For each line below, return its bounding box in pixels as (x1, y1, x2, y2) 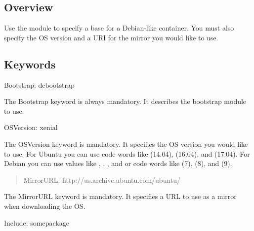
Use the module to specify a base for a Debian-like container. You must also (4, 23, 234, 33)
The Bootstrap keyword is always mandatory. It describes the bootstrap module (4, 96, 247, 106)
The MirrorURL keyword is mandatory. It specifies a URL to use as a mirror (4, 191, 237, 201)
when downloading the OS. (4, 200, 85, 211)
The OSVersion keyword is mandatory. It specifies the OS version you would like (4, 138, 248, 149)
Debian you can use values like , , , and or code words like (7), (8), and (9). (4, 158, 232, 168)
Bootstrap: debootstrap (4, 79, 75, 90)
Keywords (4, 56, 56, 71)
